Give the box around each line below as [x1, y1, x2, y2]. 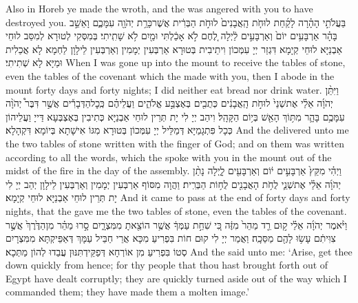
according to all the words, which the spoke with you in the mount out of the [6, 149, 332, 164]
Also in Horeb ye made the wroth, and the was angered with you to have [6, 1, 313, 15]
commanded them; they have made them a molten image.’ [6, 284, 250, 299]
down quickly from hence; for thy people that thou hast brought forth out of [6, 258, 328, 272]
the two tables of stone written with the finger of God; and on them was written [6, 136, 344, 150]
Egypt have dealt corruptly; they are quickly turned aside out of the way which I [6, 271, 347, 285]
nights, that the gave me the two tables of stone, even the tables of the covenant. [6, 203, 347, 218]
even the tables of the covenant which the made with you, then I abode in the [6, 68, 335, 83]
